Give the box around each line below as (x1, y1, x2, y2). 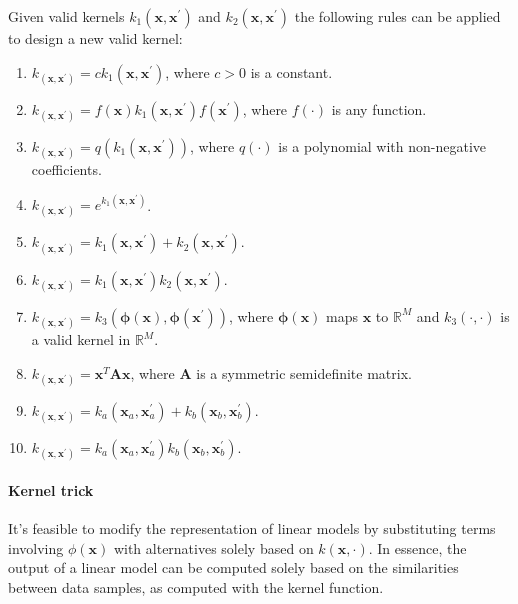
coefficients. (31, 159, 102, 180)
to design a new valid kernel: (8, 28, 183, 48)
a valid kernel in (31, 329, 131, 349)
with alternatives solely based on (113, 537, 314, 558)
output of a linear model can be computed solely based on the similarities (8, 557, 459, 578)
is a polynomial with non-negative (278, 135, 486, 156)
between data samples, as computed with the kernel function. (8, 576, 384, 597)
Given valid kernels (8, 6, 125, 26)
